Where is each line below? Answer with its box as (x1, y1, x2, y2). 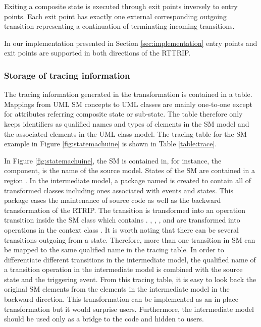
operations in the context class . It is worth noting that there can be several (4, 224, 239, 235)
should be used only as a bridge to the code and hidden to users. (4, 313, 204, 324)
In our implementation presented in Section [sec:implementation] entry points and (4, 37, 257, 48)
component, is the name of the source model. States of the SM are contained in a (4, 165, 255, 176)
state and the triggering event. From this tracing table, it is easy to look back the (4, 274, 256, 284)
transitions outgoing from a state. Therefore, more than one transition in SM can (4, 234, 255, 245)
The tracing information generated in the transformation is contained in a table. (4, 89, 252, 99)
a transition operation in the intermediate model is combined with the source (4, 264, 243, 275)
